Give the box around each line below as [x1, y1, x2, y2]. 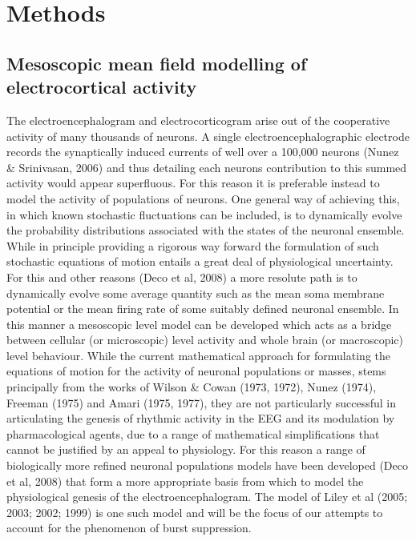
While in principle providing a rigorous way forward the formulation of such [6, 237, 379, 254]
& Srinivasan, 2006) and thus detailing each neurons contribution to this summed [6, 158, 407, 175]
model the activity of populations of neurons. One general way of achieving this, [6, 190, 400, 206]
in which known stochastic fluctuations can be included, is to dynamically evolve [6, 206, 402, 222]
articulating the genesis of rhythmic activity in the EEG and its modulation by [6, 410, 395, 427]
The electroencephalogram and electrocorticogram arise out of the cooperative [6, 111, 390, 128]
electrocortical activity [6, 74, 197, 99]
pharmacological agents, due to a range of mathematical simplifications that [6, 425, 380, 442]
